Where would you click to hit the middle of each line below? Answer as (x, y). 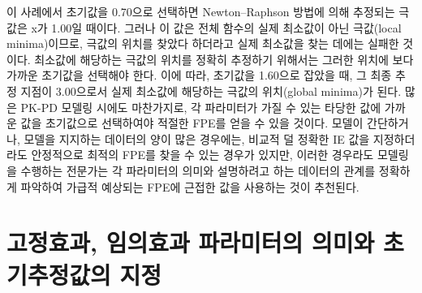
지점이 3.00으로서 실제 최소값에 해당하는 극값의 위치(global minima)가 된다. (211, 90)
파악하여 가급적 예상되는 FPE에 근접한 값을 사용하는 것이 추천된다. (190, 186)
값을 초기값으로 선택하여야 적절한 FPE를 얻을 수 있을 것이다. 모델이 (192, 123)
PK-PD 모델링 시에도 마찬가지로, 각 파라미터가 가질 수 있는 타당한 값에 (201, 107)
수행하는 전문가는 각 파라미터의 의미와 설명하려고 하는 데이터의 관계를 (198, 170)
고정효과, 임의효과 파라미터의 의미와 (191, 242)
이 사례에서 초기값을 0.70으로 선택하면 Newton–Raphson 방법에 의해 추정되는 (201, 11)
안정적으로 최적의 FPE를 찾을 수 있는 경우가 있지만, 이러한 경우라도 (202, 155)
